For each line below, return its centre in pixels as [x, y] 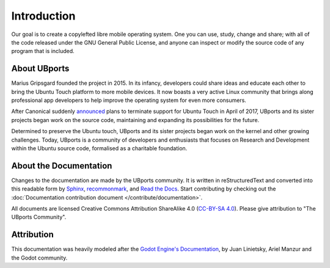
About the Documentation [62, 166]
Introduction [43, 16]
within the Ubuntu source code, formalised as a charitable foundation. [99, 148]
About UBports [40, 69]
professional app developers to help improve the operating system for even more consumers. [129, 100]
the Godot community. [39, 258]
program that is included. [43, 51]
